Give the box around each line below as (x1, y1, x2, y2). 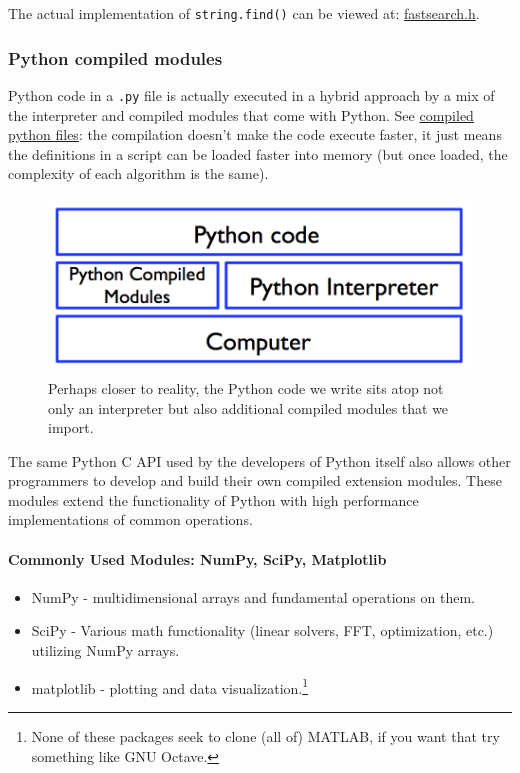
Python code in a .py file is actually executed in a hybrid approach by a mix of (8, 84, 495, 105)
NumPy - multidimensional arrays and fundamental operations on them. (31, 586, 475, 607)
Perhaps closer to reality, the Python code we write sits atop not (48, 377, 444, 398)
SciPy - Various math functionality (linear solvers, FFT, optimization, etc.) (31, 620, 494, 641)
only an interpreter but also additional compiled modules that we (48, 397, 449, 418)
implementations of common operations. (8, 509, 253, 530)
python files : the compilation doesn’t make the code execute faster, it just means (8, 124, 502, 145)
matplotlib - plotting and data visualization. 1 (31, 674, 309, 698)
